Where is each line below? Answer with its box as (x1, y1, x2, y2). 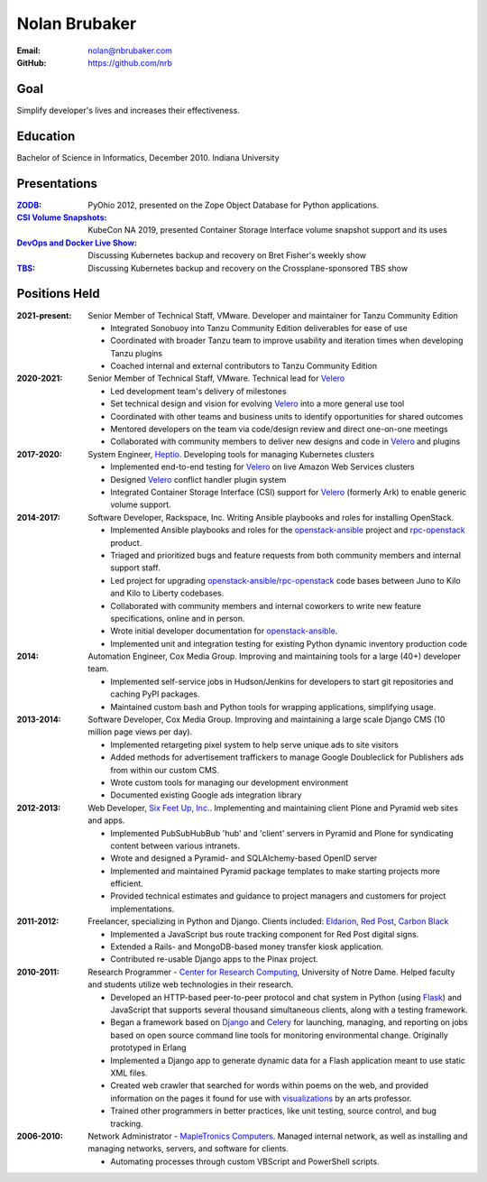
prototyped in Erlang (110, 1042, 187, 1053)
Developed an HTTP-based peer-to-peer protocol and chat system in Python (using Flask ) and (110, 992, 462, 1002)
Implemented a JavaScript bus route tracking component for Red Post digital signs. (110, 928, 419, 939)
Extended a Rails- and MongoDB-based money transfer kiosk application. (110, 941, 383, 952)
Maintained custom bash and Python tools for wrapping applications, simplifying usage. (110, 701, 436, 712)
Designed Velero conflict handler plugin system (110, 474, 287, 485)
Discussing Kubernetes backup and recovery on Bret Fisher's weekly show (87, 250, 367, 261)
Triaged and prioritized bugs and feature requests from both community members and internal (110, 549, 462, 560)
